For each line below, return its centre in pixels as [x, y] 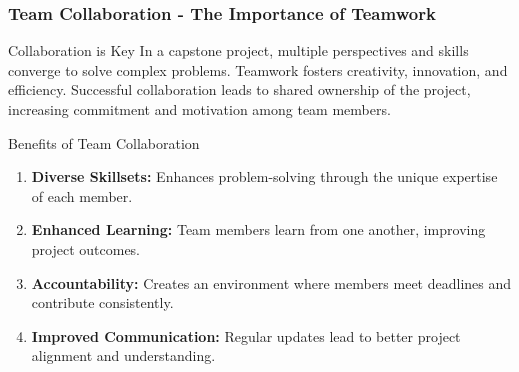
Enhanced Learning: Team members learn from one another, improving [258, 229]
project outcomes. [86, 248]
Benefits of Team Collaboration [104, 142]
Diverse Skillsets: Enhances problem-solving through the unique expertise [264, 176]
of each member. [82, 195]
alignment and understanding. [123, 355]
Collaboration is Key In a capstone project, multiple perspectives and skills [238, 50]
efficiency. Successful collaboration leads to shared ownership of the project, [239, 89]
